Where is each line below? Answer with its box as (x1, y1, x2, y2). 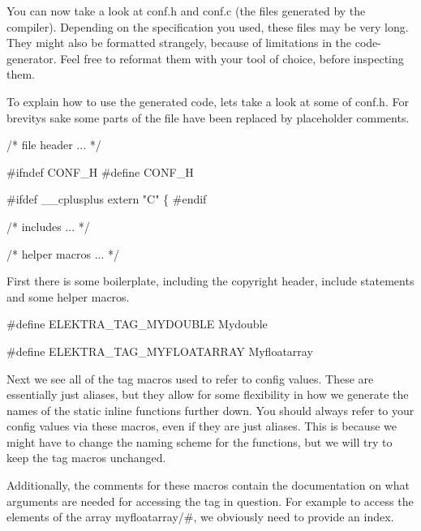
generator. (6, 49, 57, 66)
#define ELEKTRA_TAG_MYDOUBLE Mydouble (6, 315, 268, 332)
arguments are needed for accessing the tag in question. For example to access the (6, 492, 414, 509)
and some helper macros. (6, 288, 130, 305)
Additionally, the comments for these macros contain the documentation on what (6, 477, 410, 494)
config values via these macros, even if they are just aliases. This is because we (6, 418, 397, 435)
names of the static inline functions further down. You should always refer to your (6, 401, 415, 418)
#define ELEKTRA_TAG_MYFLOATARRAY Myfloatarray (6, 342, 313, 359)
